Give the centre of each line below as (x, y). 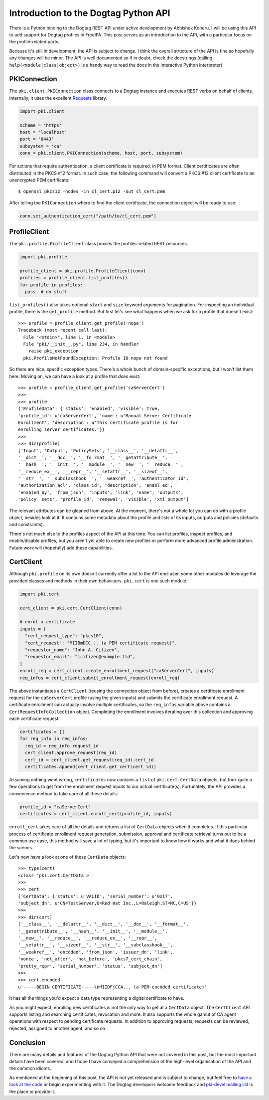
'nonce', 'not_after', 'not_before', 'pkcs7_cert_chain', (90, 959)
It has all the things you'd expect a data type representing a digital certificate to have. (97, 998)
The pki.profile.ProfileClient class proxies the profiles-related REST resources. (99, 244)
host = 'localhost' (43, 132)
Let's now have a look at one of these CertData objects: (68, 857)
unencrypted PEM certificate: (39, 180)
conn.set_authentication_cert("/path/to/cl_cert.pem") (88, 216)
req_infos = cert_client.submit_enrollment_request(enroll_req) (100, 678)
